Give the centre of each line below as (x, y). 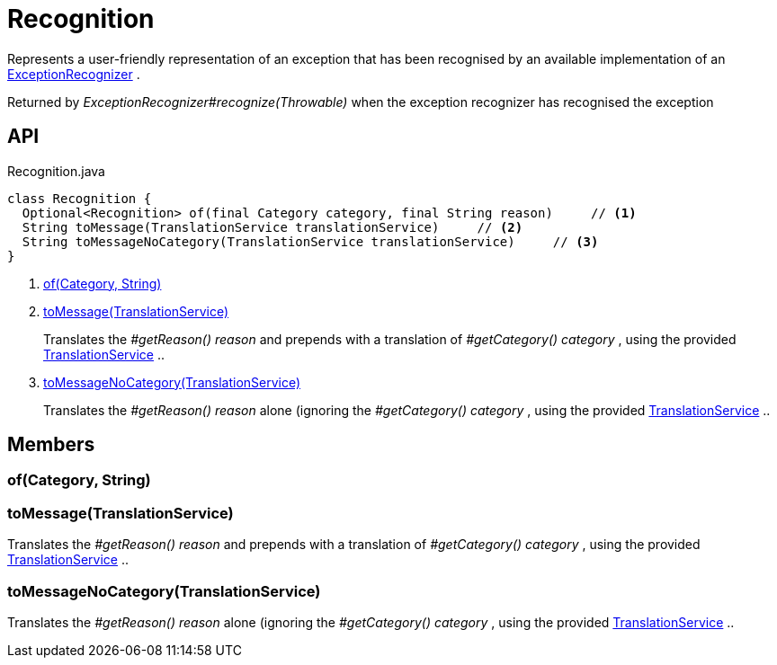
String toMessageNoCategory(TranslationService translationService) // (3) (310, 241)
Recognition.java (56, 171)
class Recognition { (80, 198)
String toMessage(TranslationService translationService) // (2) (272, 227)
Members (51, 445)
